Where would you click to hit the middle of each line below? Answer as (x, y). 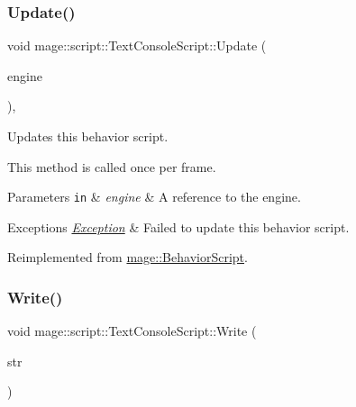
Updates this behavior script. (88, 136)
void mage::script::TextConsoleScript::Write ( (132, 331)
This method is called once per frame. (112, 166)
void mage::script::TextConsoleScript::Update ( (137, 45)
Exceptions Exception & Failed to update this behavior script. (178, 226)
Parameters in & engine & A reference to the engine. (154, 197)
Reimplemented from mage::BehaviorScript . (128, 257)
